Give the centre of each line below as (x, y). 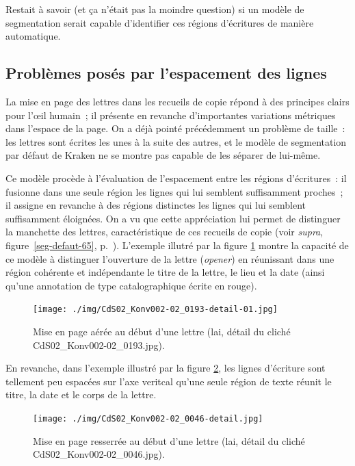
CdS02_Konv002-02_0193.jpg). (99, 345)
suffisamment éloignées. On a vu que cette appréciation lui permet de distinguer (173, 218)
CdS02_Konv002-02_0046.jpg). (99, 454)
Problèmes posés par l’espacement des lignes (166, 73)
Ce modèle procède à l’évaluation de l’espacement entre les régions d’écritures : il (176, 178)
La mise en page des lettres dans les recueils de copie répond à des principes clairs (177, 101)
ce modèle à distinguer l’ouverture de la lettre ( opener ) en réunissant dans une (170, 258)
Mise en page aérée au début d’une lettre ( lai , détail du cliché (162, 331)
